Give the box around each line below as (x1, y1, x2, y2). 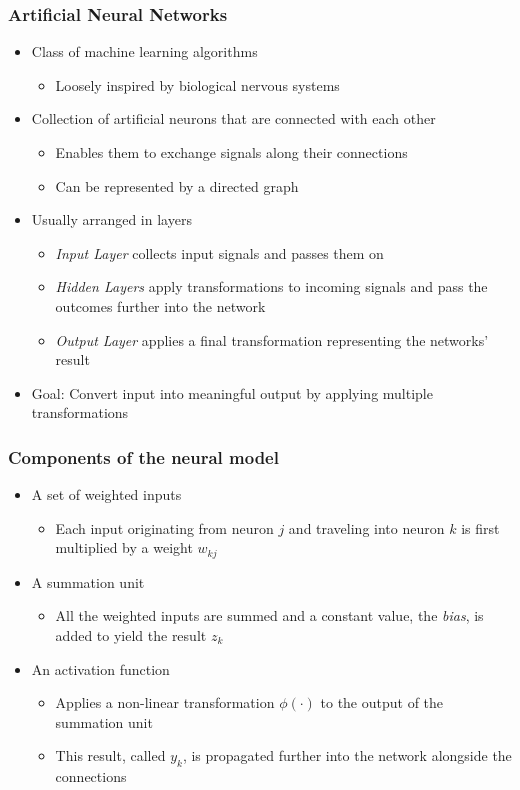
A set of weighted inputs (31, 484, 182, 505)
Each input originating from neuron (55, 517, 274, 538)
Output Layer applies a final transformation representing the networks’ (55, 329, 489, 350)
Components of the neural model (8, 444, 279, 469)
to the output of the (320, 692, 444, 713)
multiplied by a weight (55, 537, 193, 558)
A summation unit (31, 571, 145, 592)
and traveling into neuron (288, 517, 445, 538)
